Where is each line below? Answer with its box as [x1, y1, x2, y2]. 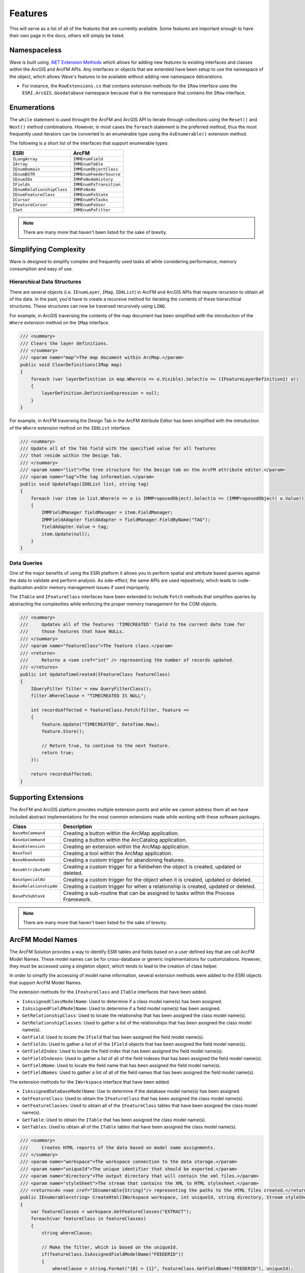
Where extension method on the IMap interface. [9, 320, 110, 326]
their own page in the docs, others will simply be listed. [9, 32, 125, 38]
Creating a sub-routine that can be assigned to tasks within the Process [63, 889, 235, 896]
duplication [9, 584, 33, 590]
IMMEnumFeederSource [73, 171, 121, 177]
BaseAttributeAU [12, 867, 50, 873]
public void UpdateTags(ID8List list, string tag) [20, 481, 149, 487]
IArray [12, 161, 28, 167]
